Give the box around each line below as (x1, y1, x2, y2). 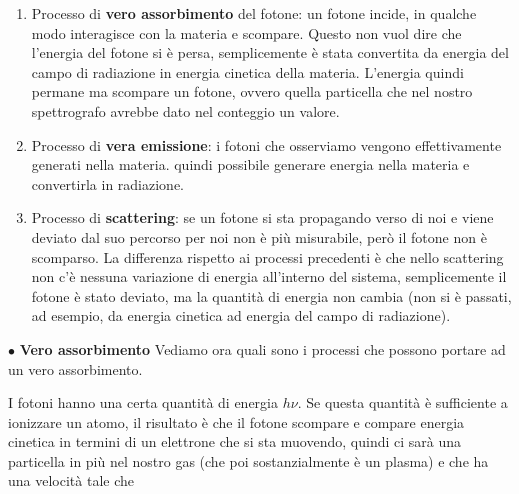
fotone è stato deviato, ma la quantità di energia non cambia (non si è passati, (31, 285, 512, 306)
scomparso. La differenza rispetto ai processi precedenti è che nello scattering (31, 246, 504, 267)
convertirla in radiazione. (31, 173, 184, 194)
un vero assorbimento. (8, 358, 143, 379)
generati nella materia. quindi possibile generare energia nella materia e (31, 154, 470, 175)
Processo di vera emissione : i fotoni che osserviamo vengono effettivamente (31, 134, 502, 155)
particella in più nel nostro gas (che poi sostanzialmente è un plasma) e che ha (8, 450, 489, 471)
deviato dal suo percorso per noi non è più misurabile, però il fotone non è (31, 226, 487, 247)
